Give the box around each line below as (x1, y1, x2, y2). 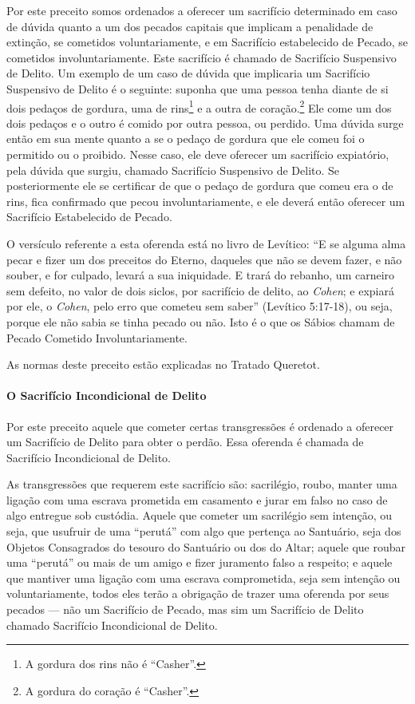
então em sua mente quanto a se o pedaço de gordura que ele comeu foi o (6, 130, 365, 147)
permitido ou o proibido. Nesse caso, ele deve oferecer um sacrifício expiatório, (6, 146, 389, 162)
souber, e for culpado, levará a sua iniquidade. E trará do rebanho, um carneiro (6, 267, 395, 283)
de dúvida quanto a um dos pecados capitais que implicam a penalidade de (6, 18, 373, 34)
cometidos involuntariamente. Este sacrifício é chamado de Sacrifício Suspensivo (6, 49, 397, 65)
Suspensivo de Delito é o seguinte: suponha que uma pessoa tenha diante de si (6, 80, 389, 97)
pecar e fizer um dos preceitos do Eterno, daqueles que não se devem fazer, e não (6, 251, 402, 267)
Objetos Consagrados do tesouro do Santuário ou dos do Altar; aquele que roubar (6, 538, 405, 555)
